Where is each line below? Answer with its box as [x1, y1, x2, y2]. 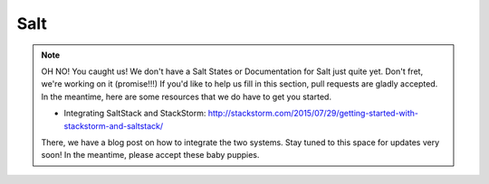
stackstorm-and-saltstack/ [63, 120, 164, 131]
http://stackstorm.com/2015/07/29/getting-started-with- [207, 108, 419, 119]
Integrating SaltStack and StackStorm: [63, 108, 206, 119]
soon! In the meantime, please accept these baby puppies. [41, 150, 260, 161]
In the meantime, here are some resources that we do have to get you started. [41, 91, 332, 102]
